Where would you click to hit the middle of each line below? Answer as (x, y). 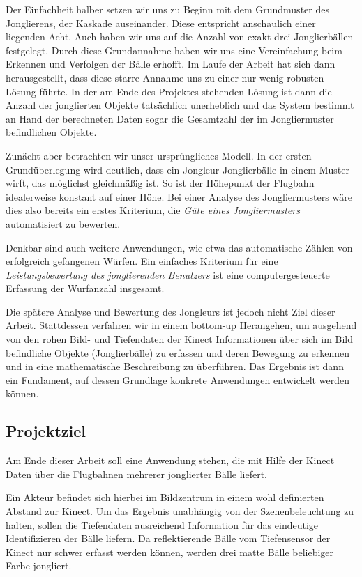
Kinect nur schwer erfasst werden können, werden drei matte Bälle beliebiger (170, 552)
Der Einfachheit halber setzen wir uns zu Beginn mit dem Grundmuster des (167, 9)
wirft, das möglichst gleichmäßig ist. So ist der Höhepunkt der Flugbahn (160, 183)
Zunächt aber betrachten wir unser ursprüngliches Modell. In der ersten (159, 155)
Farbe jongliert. (39, 566)
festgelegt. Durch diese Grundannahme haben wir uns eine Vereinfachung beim (174, 50)
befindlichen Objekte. (51, 132)
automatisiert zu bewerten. (63, 223)
